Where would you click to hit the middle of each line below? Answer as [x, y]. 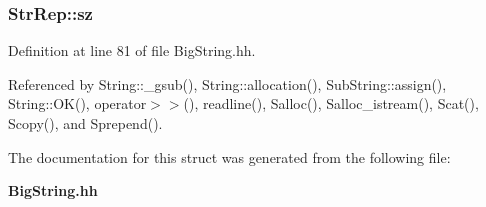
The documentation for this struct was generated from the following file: [229, 156]
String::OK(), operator [77, 103]
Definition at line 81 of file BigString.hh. [132, 50]
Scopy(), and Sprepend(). [85, 123]
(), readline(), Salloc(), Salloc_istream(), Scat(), [331, 103]
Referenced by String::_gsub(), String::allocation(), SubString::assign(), [227, 83]
